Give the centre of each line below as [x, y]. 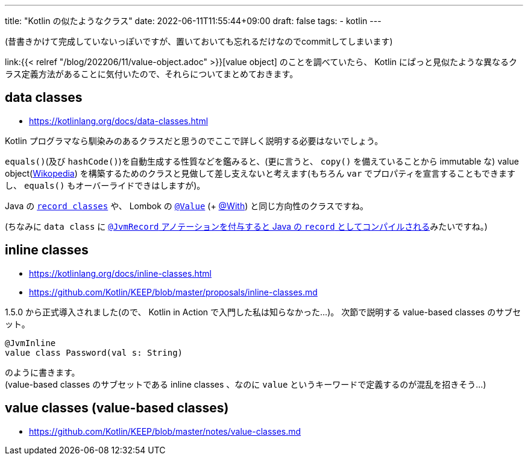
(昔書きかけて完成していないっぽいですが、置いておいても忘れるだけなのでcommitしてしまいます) [199, 41]
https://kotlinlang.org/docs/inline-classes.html [120, 273]
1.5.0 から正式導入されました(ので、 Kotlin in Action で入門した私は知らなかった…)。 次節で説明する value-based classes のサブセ [263, 312]
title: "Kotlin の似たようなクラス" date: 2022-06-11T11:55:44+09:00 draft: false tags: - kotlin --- [193, 21]
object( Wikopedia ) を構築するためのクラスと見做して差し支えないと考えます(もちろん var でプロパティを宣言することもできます [260, 173]
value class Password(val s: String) [94, 352]
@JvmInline [30, 343]
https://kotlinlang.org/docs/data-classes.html [119, 121]
